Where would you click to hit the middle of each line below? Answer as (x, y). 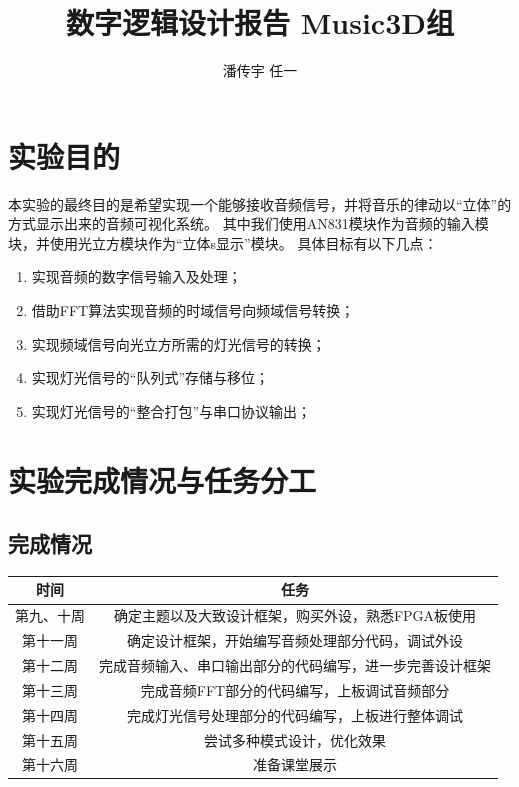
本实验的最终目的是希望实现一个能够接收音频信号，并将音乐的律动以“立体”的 (260, 203)
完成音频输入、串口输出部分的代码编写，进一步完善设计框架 (295, 665)
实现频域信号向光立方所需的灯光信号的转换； (178, 343)
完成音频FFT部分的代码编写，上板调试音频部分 (295, 689)
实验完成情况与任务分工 (162, 479)
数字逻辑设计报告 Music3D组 (260, 22)
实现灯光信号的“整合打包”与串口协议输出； (171, 410)
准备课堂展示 (295, 764)
